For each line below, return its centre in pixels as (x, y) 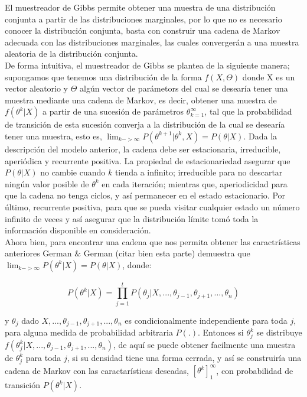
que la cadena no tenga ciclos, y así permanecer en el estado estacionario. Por (145, 195)
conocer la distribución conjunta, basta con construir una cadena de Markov (143, 30)
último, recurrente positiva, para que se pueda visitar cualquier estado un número (152, 206)
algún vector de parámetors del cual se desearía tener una (184, 88)
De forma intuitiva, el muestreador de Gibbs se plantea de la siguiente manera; (147, 65)
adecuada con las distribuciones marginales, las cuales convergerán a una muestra (152, 42)
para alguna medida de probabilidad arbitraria (89, 332)
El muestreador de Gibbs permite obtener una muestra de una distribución (140, 7)
